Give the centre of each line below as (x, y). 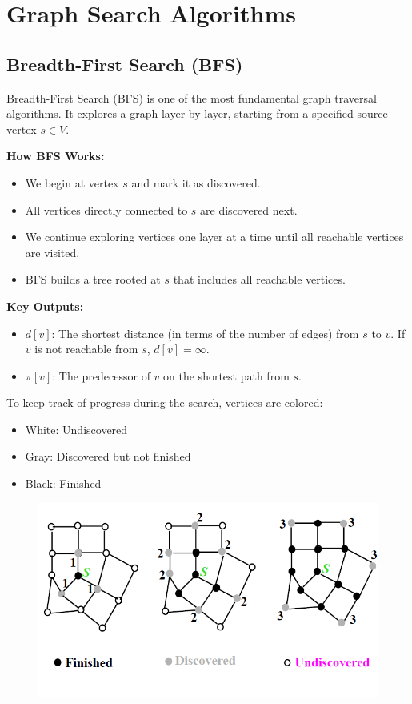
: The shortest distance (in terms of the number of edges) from (205, 333)
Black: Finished (63, 483)
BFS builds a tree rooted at (93, 279)
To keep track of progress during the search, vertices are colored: (165, 402)
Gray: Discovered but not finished (108, 456)
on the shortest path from (226, 375)
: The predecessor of (101, 375)
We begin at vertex (72, 182)
